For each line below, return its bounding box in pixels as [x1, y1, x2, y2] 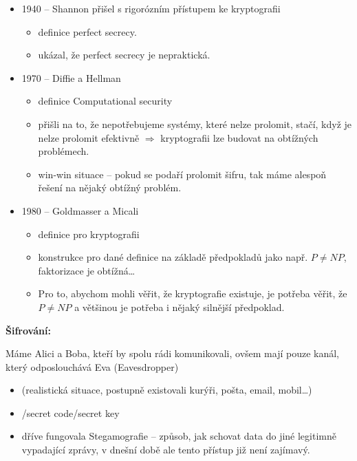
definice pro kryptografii [38, 226, 140, 241]
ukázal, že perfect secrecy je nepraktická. [38, 47, 210, 62]
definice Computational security [38, 94, 173, 108]
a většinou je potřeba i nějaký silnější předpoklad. [74, 299, 285, 314]
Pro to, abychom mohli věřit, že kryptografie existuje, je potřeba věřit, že [38, 286, 347, 301]
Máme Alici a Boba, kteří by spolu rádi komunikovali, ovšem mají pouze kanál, [6, 346, 339, 361]
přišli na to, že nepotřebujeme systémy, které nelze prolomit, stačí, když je [38, 116, 352, 131]
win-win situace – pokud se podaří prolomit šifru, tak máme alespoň [38, 167, 327, 181]
